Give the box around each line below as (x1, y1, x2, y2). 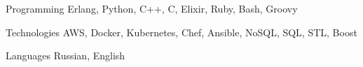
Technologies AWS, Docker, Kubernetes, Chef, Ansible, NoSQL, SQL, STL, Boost (6, 24, 357, 39)
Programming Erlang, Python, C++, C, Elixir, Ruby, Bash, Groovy (6, 1, 298, 15)
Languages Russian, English (6, 48, 125, 63)
